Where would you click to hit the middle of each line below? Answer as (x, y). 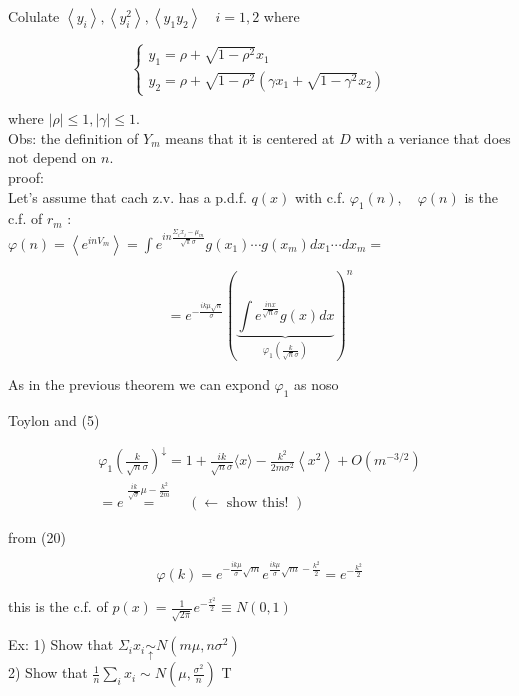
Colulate (34, 16)
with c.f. (320, 196)
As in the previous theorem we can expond (139, 384)
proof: (26, 176)
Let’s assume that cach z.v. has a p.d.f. (127, 196)
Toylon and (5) (54, 419)
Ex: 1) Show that (61, 644)
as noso (316, 384)
